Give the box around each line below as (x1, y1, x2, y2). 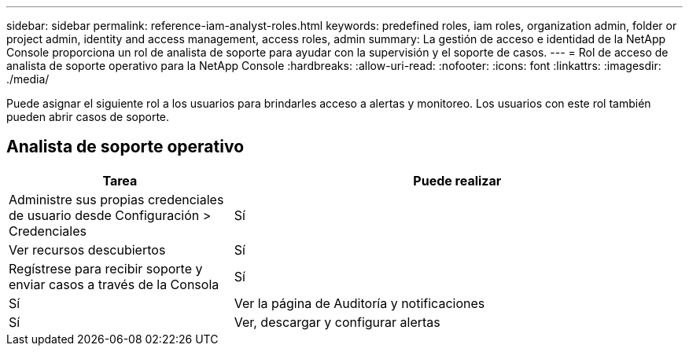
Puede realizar (413, 172, 502, 189)
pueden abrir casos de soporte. (6, 110, 170, 123)
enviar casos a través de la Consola (9, 276, 219, 292)
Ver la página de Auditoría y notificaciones (234, 295, 485, 311)
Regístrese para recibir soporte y (9, 260, 203, 277)
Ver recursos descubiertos (9, 241, 166, 258)
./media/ (6, 72, 50, 86)
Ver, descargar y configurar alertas (234, 313, 440, 330)
